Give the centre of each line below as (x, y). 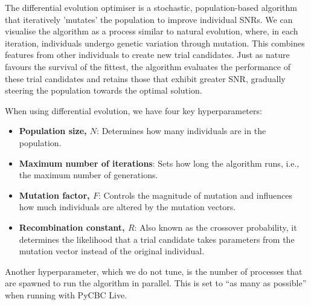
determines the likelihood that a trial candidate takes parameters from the (157, 239)
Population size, (53, 131)
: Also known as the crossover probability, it (216, 227)
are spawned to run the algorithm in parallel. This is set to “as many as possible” (156, 283)
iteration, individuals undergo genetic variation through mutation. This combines (155, 43)
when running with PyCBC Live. (66, 294)
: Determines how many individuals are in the (181, 131)
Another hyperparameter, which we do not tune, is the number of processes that (154, 271)
